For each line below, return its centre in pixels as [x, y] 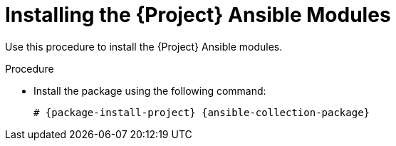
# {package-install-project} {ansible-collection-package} [202, 112]
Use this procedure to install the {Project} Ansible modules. [144, 46]
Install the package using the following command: [150, 90]
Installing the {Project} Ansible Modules [198, 15]
